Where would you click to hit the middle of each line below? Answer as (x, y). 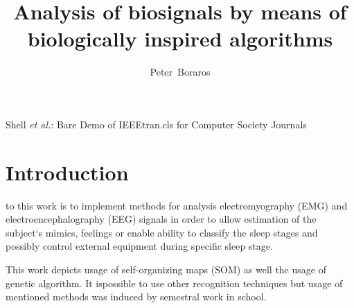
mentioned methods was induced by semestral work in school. (136, 297)
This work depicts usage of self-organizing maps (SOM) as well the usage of (166, 269)
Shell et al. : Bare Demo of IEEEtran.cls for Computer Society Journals (156, 124)
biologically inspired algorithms (180, 38)
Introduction (67, 172)
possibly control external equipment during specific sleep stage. (139, 246)
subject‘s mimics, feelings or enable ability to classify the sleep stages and (162, 232)
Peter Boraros (180, 72)
